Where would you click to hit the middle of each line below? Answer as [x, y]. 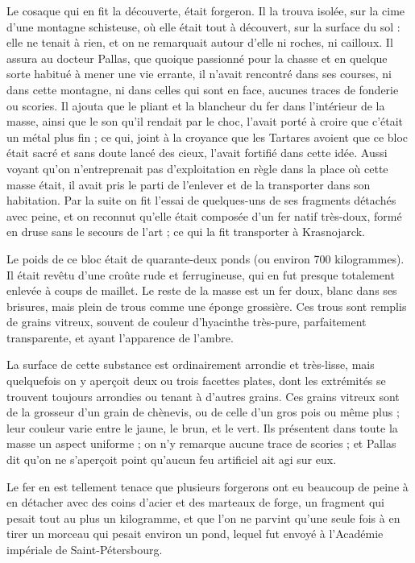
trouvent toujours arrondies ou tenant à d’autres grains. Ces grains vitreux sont [203, 396]
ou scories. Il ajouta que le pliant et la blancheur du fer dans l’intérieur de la [196, 105]
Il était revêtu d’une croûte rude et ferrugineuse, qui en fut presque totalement [201, 274]
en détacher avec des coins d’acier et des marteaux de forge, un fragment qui [195, 502]
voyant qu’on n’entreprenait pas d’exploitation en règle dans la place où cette [197, 168]
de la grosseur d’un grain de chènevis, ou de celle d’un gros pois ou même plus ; [203, 412]
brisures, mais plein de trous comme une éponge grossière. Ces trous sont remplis [207, 306]
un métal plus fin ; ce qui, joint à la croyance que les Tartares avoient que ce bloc [207, 137]
